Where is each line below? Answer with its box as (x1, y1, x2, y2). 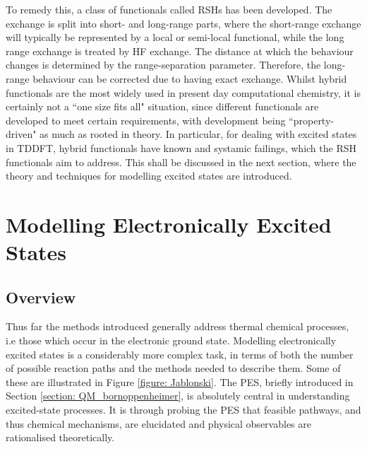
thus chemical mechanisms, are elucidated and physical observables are (6, 416, 311, 431)
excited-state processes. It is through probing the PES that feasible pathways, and (6, 402, 361, 417)
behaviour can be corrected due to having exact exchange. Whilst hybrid (32, 71, 347, 86)
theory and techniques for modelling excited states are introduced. (6, 168, 292, 183)
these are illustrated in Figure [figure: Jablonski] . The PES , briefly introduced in (6, 374, 354, 389)
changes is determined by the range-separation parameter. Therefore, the (6, 57, 321, 72)
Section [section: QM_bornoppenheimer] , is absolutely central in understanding (6, 388, 350, 403)
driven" (6, 127, 37, 141)
